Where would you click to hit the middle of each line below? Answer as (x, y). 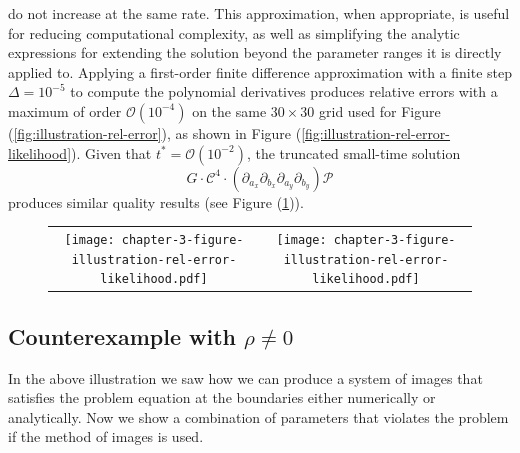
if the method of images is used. (106, 436)
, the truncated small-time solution (353, 152)
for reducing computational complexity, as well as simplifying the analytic (234, 32)
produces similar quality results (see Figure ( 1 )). (156, 201)
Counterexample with (122, 335)
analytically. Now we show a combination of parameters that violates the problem (258, 416)
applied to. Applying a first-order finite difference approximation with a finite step (260, 71)
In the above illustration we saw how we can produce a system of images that (245, 377)
